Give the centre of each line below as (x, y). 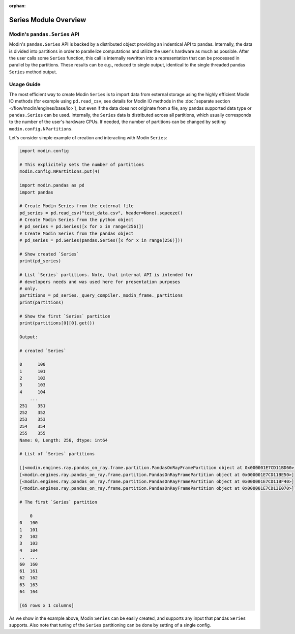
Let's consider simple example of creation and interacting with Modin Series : (88, 138)
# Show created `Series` (49, 254)
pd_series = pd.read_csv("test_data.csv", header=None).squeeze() (101, 213)
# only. (29, 289)
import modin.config (44, 151)
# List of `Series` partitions (57, 454)
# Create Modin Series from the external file (76, 206)
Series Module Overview (47, 20)
